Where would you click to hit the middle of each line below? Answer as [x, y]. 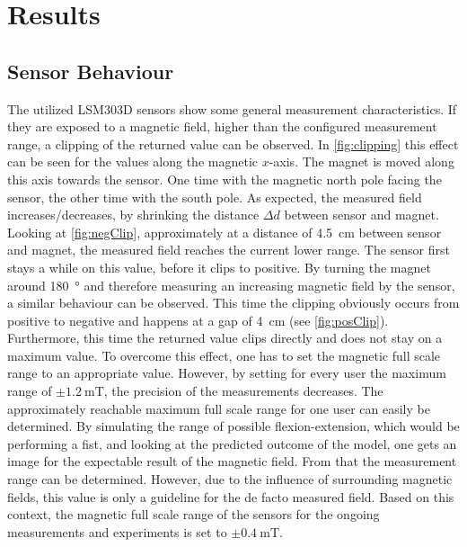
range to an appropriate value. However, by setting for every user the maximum [227, 373]
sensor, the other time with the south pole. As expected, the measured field [215, 197]
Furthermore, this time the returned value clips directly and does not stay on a [225, 338]
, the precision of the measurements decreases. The [243, 391]
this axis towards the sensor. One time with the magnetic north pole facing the [225, 179]
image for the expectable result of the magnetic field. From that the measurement [232, 461]
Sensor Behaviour [91, 71]
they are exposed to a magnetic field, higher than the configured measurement [222, 126]
